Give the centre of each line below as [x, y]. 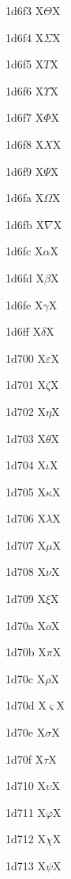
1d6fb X [25, 224]
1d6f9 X [25, 171]
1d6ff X [24, 331]
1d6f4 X [25, 37]
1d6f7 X [25, 117]
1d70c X [26, 678]
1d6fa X [25, 198]
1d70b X [26, 652]
